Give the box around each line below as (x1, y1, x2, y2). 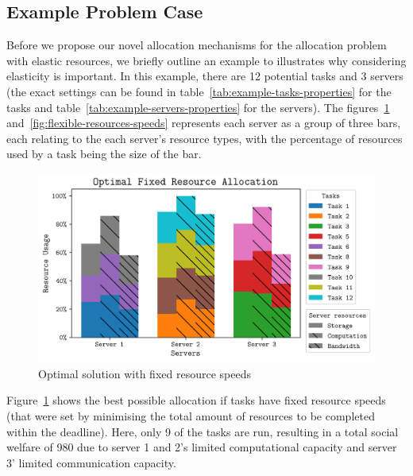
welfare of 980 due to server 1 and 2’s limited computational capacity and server (6, 439, 397, 455)
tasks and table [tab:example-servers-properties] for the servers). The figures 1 (6, 99, 390, 115)
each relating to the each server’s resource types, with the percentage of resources (6, 130, 403, 146)
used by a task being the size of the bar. (6, 145, 202, 162)
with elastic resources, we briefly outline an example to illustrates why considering (6, 52, 407, 68)
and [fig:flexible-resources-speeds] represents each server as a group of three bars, (6, 114, 401, 131)
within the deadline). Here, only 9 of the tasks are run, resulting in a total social (6, 423, 399, 439)
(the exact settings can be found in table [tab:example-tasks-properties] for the (6, 83, 392, 99)
